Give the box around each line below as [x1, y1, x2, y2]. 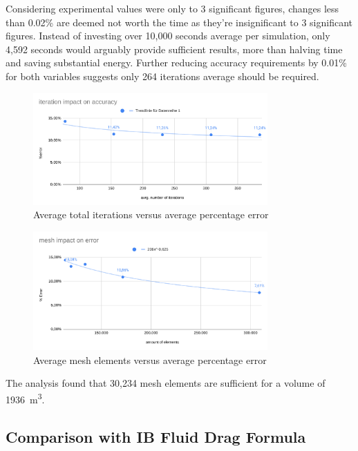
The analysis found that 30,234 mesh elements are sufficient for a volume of [6, 376, 326, 390]
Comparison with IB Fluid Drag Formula [6, 425, 306, 447]
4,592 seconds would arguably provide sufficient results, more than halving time [6, 41, 343, 56]
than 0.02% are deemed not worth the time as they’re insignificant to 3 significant [6, 15, 352, 29]
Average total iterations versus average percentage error [33, 207, 269, 222]
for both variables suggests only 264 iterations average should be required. [6, 68, 319, 83]
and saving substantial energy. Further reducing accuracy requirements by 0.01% [6, 55, 347, 70]
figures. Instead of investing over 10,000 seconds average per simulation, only [6, 28, 330, 43]
